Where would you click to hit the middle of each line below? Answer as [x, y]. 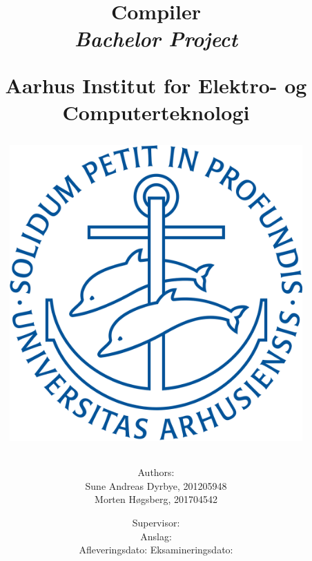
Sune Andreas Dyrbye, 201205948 [156, 485]
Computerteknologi [156, 112]
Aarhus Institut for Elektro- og [156, 85]
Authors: [156, 472]
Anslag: [156, 536]
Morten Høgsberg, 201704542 [156, 499]
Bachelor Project [156, 39]
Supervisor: [156, 523]
